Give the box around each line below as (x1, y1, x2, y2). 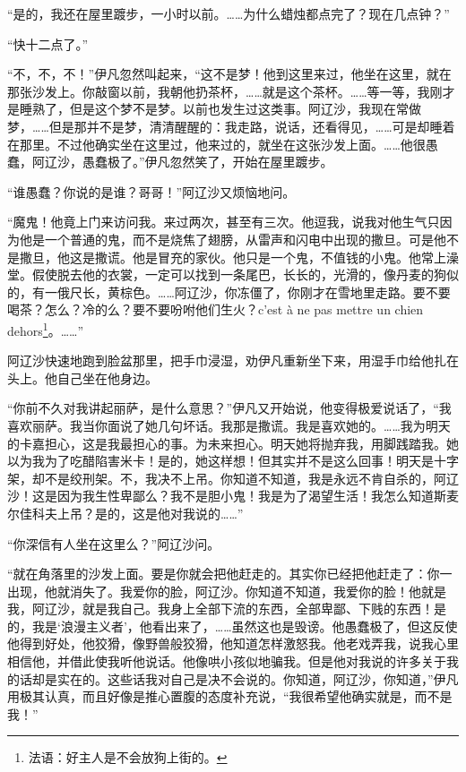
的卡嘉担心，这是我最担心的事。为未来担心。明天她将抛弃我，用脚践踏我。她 (7, 433, 459, 452)
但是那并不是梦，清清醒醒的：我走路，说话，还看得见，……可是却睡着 (48, 116, 455, 135)
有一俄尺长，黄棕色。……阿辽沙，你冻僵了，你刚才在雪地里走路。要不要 (31, 282, 451, 301)
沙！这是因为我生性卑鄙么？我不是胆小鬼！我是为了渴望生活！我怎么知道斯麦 (7, 486, 459, 505)
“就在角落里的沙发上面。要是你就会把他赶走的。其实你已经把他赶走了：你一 (7, 564, 453, 583)
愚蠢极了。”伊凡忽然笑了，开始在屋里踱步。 (82, 152, 333, 171)
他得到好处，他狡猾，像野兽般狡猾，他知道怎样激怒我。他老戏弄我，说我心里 (7, 634, 459, 653)
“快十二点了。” (7, 34, 89, 53)
